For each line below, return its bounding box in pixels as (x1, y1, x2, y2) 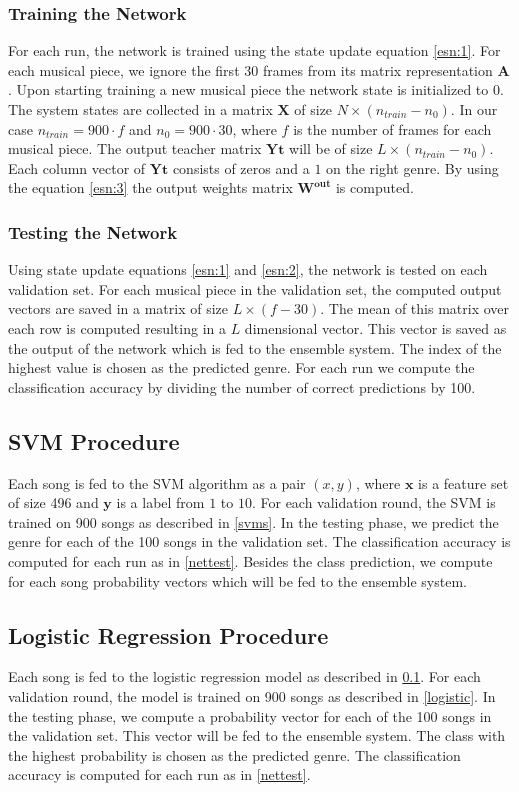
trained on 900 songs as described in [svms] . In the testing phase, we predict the (8, 511, 499, 532)
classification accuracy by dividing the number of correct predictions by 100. (8, 376, 476, 397)
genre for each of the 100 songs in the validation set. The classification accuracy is (8, 531, 511, 552)
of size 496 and (8, 492, 99, 513)
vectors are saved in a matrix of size (8, 298, 229, 319)
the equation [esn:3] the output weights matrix (8, 177, 293, 198)
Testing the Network (8, 219, 178, 244)
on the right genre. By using (326, 157, 499, 178)
